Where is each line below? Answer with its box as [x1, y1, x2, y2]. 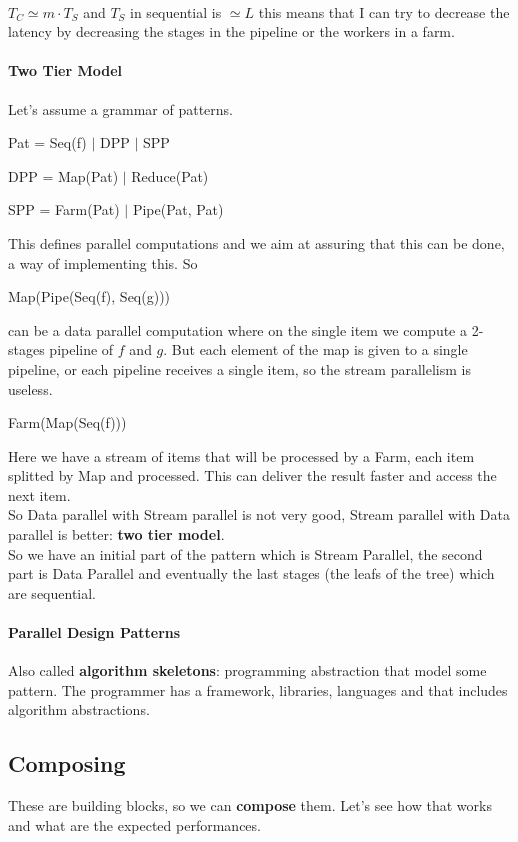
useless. [8, 378, 53, 399]
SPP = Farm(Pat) [8, 199, 120, 220]
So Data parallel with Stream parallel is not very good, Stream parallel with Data [8, 504, 511, 525]
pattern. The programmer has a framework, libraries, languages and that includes [8, 679, 508, 700]
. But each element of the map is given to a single [163, 339, 468, 360]
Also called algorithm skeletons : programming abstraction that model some [8, 660, 487, 681]
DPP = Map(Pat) [8, 165, 119, 186]
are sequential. [8, 582, 97, 603]
